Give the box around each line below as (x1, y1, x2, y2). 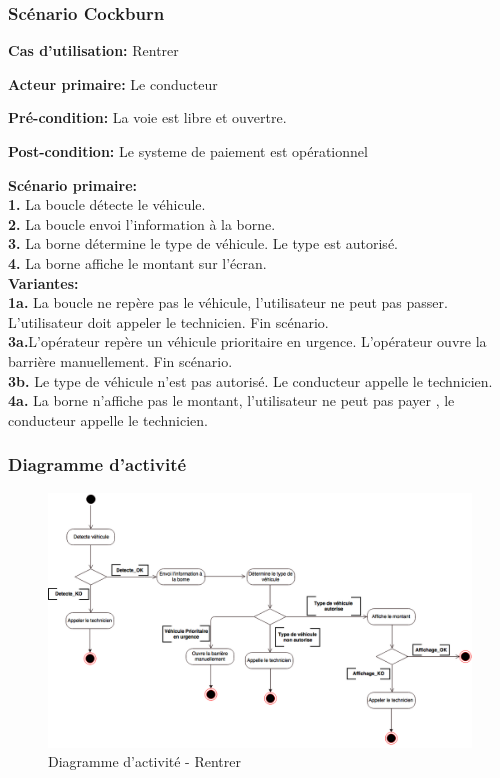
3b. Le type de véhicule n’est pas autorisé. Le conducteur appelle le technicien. (8, 370, 493, 391)
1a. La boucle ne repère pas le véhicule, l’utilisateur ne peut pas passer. (8, 292, 448, 313)
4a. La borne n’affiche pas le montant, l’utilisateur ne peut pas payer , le (8, 390, 455, 411)
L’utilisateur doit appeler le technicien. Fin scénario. (8, 311, 329, 332)
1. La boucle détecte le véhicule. (8, 194, 206, 215)
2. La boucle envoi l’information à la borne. (8, 213, 276, 234)
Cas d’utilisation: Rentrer (8, 40, 179, 61)
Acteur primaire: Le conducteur (8, 73, 218, 94)
